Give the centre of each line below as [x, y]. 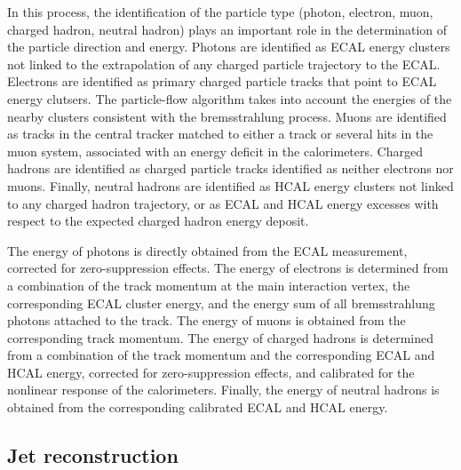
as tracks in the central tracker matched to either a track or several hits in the [220, 134]
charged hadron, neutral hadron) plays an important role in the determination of [227, 29]
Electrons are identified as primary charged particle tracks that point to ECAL [222, 81]
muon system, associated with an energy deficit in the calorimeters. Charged [215, 151]
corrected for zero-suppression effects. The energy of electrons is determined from [228, 268]
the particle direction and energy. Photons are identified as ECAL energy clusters [229, 47]
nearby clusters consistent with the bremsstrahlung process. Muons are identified [227, 116]
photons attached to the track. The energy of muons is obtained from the [207, 320]
